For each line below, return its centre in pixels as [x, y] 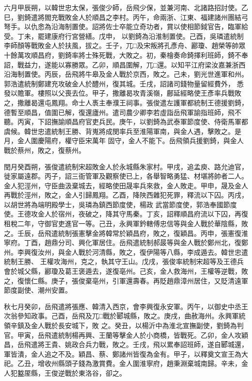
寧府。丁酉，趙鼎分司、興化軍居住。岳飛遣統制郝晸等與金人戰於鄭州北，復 [123, 242]
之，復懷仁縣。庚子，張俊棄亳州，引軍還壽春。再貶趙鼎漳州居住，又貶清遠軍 [126, 280]
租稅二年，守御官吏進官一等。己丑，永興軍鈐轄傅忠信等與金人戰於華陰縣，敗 [126, 224]
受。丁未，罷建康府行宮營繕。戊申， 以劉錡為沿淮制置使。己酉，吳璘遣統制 [124, 36]
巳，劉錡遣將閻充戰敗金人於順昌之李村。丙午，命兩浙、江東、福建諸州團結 [123, 17]
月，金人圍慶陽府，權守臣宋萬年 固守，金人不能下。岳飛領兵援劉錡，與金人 [124, 141]
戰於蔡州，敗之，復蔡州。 [45, 150]
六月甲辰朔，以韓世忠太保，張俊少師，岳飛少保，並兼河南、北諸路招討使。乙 [126, 7]
